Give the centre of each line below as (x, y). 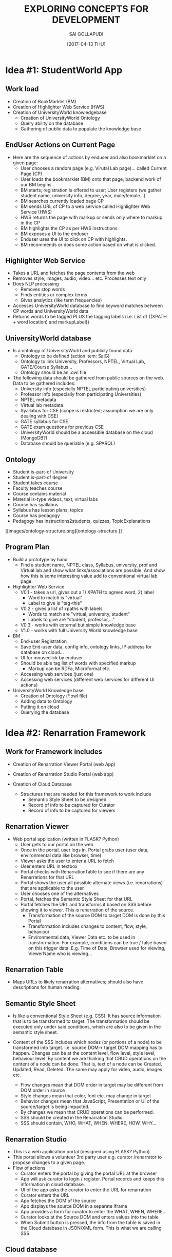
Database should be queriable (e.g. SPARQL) (68, 443)
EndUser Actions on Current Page (60, 145)
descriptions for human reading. (47, 987)
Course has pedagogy (36, 516)
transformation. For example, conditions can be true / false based (97, 942)
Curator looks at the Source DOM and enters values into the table (90, 1217)
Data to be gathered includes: (44, 384)
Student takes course (35, 483)
